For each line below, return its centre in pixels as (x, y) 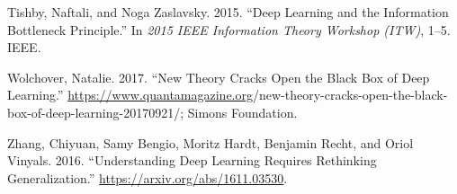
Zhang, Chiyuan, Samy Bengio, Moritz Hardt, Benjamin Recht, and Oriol (211, 142)
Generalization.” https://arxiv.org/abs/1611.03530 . (148, 177)
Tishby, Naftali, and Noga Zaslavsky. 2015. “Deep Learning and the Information (228, 12)
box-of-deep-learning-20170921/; (96, 112)
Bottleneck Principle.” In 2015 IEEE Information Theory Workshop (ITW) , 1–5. (229, 29)
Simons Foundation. (242, 112)
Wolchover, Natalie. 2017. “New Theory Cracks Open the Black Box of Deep (219, 77)
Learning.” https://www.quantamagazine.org (130, 95)
